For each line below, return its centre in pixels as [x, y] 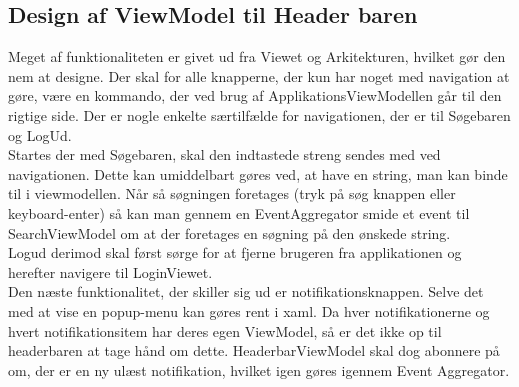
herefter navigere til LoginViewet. [110, 271]
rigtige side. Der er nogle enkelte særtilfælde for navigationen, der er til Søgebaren [259, 114]
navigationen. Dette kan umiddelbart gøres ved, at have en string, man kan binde [258, 173]
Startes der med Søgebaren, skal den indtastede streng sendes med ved [224, 154]
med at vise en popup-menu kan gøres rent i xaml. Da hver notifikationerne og [249, 310]
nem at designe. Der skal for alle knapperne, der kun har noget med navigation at [259, 75]
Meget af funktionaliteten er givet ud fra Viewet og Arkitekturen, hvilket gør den [257, 56]
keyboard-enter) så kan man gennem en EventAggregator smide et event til [239, 212]
